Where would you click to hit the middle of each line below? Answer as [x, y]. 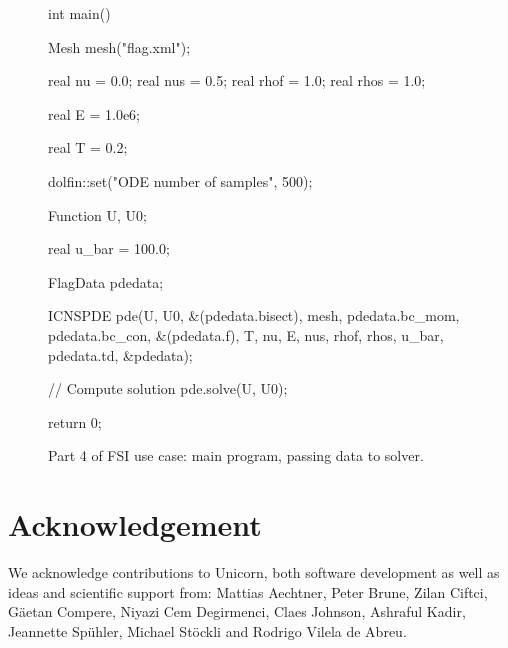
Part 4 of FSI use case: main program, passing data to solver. [236, 455]
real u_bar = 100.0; [109, 248]
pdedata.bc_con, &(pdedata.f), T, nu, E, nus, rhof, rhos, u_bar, [246, 334]
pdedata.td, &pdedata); [120, 354]
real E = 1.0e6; [94, 113]
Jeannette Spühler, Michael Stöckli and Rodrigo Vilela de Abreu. [207, 630]
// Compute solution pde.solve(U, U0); [168, 388]
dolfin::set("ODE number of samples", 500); [180, 180]
